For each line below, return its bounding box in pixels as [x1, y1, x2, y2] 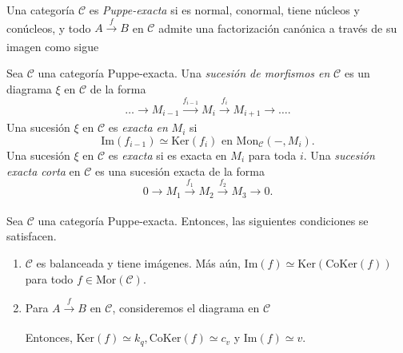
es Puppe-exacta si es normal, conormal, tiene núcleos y [89, 2, 360, 18]
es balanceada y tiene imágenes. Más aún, [36, 254, 241, 271]
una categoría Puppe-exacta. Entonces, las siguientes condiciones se [38, 212, 369, 228]
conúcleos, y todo [6, 19, 91, 36]
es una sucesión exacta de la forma [95, 162, 265, 179]
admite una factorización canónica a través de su [158, 19, 397, 36]
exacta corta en [6, 162, 81, 179]
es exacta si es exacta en [108, 146, 227, 163]
